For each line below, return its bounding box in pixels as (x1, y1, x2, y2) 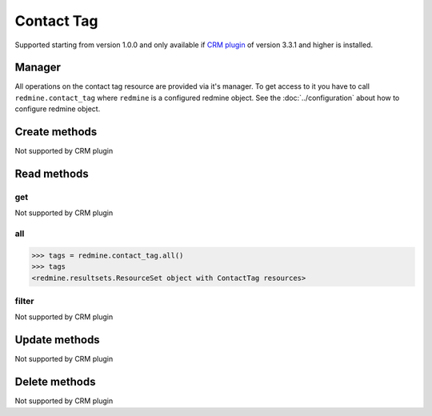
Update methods (14, 333, 100, 347)
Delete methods (14, 375, 96, 389)
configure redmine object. (14, 104, 101, 114)
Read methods (14, 166, 90, 180)
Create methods (14, 125, 98, 139)
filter (14, 295, 34, 306)
